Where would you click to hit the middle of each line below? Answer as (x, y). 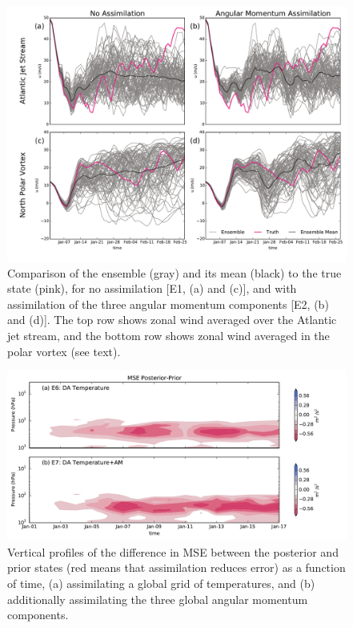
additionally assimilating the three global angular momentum (158, 599)
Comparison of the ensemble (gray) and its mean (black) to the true (174, 272)
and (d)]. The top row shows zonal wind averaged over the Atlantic (172, 320)
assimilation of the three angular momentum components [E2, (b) (168, 304)
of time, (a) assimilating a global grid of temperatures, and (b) (161, 583)
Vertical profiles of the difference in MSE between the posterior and (173, 551)
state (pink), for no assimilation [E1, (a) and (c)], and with (152, 288)
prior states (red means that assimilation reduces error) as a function (176, 567)
